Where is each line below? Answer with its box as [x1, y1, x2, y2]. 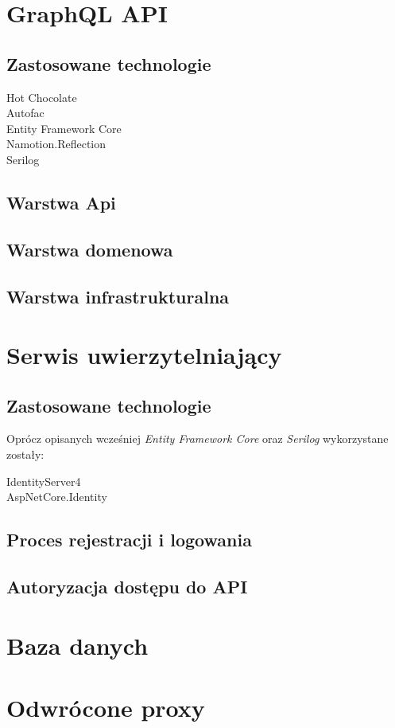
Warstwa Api [6, 190, 116, 214]
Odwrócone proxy [6, 691, 205, 723]
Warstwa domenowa [6, 237, 173, 261]
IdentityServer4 [6, 472, 81, 489]
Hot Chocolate [6, 88, 77, 105]
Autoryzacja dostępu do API [6, 574, 248, 599]
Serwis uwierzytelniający [6, 339, 282, 371]
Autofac [6, 104, 45, 121]
